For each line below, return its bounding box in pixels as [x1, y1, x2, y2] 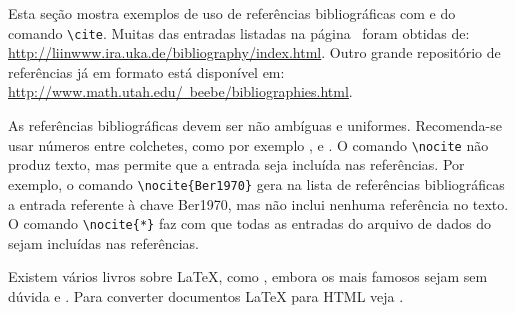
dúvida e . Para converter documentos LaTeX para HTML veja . [8, 285, 404, 306]
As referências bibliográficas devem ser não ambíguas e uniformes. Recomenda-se [8, 115, 502, 136]
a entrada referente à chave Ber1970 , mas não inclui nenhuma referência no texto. [8, 193, 509, 214]
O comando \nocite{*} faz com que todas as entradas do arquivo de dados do [8, 213, 492, 234]
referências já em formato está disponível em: [8, 61, 285, 82]
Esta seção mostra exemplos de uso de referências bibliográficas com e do [8, 3, 456, 23]
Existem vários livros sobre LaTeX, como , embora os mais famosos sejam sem [8, 266, 488, 287]
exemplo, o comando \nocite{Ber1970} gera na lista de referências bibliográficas [8, 173, 505, 194]
